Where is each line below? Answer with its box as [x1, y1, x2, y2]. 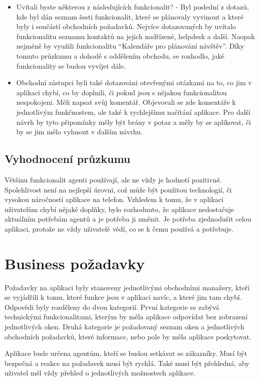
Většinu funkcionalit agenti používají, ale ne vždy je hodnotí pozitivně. [5, 174, 222, 184]
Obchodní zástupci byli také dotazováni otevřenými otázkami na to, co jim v [16, 77, 252, 88]
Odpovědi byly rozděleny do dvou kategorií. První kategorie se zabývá [5, 301, 219, 312]
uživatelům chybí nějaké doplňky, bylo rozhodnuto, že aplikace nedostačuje [5, 204, 234, 214]
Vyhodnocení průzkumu [5, 151, 131, 166]
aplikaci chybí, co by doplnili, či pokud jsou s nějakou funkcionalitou [16, 87, 227, 97]
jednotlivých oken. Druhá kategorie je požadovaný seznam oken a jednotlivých [5, 321, 244, 331]
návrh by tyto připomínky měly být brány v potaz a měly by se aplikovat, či [16, 116, 251, 127]
